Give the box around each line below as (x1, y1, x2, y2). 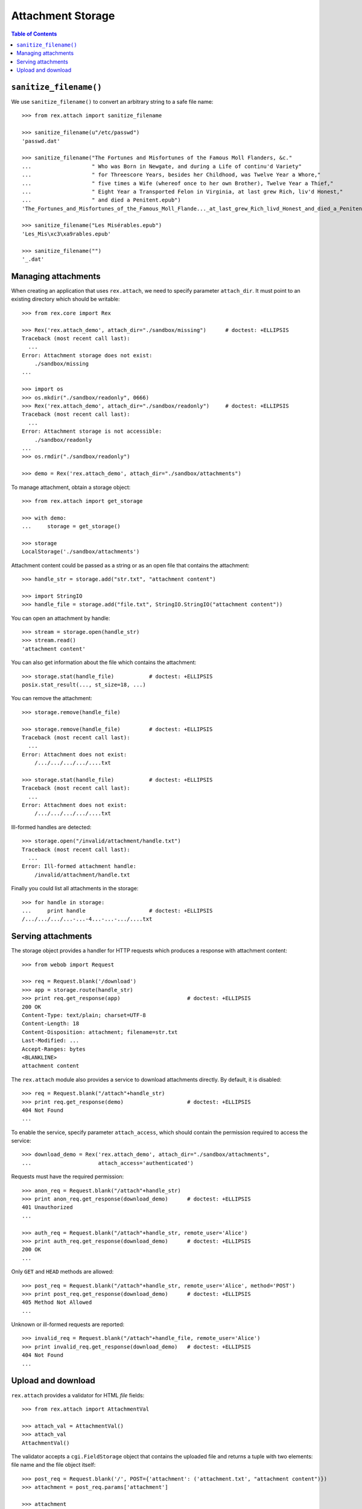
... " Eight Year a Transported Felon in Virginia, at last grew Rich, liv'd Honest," (22, 188, 343, 195)
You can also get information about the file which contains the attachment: (11, 659, 197, 666)
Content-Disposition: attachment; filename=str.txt (22, 1029, 178, 1035)
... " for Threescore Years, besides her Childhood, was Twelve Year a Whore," (22, 171, 321, 178)
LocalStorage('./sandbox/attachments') (22, 548, 140, 555)
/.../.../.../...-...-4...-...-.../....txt (22, 916, 153, 923)
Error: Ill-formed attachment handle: (22, 863, 137, 870)
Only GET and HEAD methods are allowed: (11, 1268, 114, 1275)
